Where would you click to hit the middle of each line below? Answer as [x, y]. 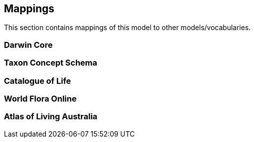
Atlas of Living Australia [51, 117]
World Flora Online [40, 98]
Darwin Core [28, 45]
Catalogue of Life [37, 81]
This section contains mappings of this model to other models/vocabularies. [127, 28]
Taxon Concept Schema [51, 63]
